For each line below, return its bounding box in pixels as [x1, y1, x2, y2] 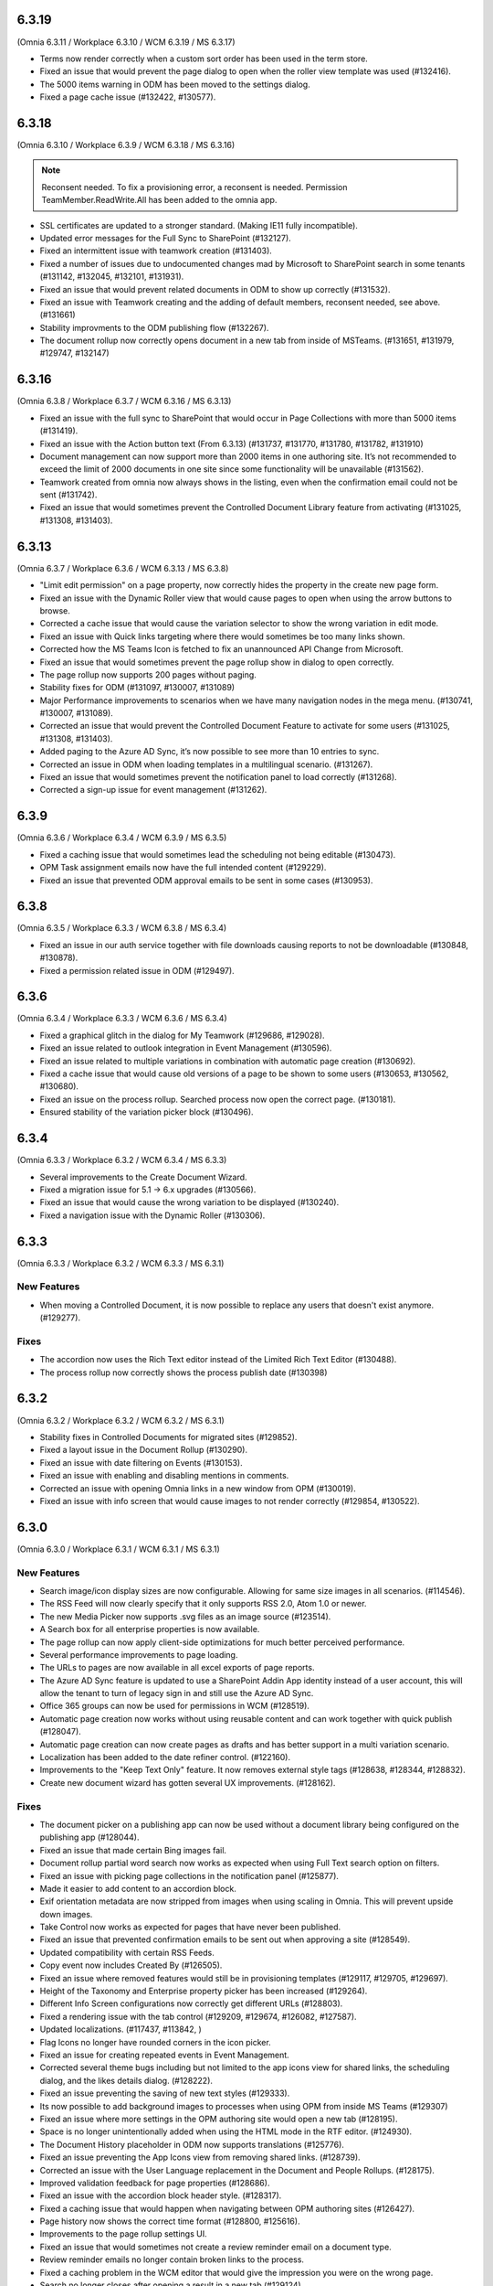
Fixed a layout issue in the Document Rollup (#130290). [39, 1445, 248, 1456]
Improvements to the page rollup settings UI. [39, 2228, 207, 2239]
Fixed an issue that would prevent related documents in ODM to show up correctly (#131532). [39, 283, 391, 294]
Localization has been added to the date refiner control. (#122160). [39, 1752, 291, 1763]
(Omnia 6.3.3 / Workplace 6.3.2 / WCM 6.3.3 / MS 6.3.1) [16, 1257, 225, 1268]
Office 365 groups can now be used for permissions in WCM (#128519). [39, 1701, 310, 1712]
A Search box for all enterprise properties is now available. [39, 1624, 260, 1635]
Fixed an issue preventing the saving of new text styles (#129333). [39, 2088, 290, 2099]
